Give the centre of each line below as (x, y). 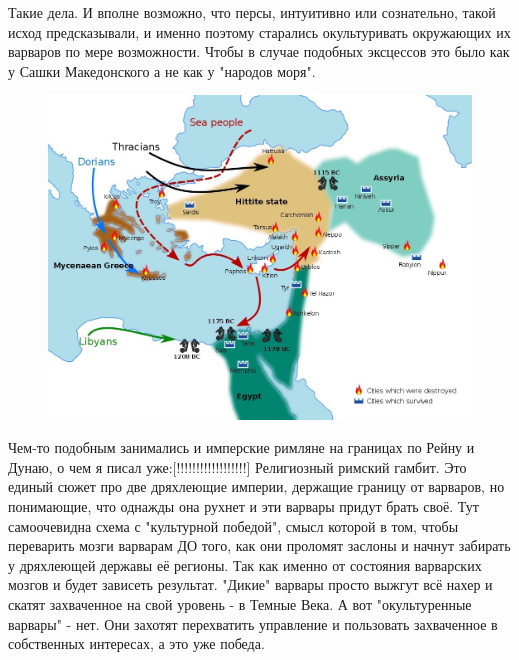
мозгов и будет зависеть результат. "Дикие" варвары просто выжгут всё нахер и (250, 584)
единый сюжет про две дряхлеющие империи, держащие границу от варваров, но (256, 486)
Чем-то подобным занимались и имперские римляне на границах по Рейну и (241, 447)
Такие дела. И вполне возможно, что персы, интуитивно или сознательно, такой (252, 12)
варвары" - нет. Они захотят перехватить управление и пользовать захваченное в (253, 623)
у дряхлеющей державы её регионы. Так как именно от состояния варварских (245, 564)
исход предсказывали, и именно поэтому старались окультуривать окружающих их (259, 31)
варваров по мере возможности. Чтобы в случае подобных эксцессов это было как (259, 51)
